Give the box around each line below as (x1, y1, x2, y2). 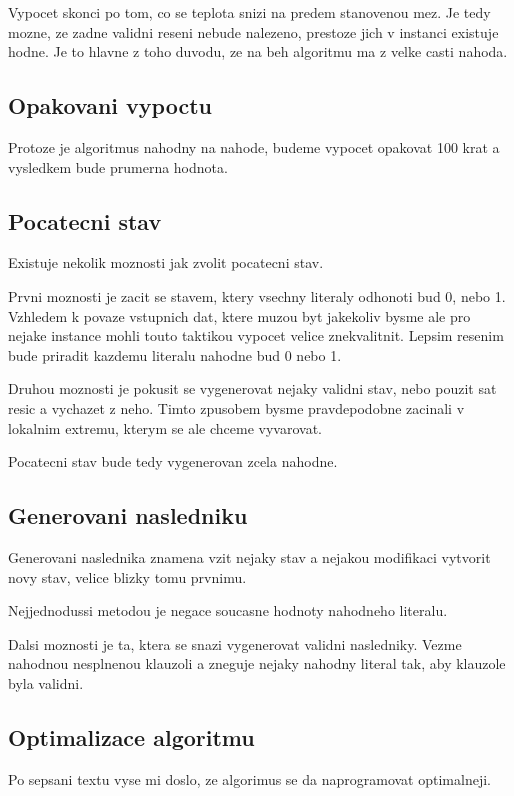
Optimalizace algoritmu (8, 721, 255, 752)
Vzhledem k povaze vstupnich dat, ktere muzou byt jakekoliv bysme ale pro (8, 305, 471, 326)
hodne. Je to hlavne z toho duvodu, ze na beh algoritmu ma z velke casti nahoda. (8, 41, 508, 62)
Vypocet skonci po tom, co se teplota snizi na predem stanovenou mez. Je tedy (8, 2, 491, 22)
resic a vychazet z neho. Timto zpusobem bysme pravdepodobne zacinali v (8, 397, 465, 418)
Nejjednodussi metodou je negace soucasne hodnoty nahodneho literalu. (8, 600, 448, 621)
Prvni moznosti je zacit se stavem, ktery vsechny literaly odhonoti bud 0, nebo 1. (8, 285, 506, 306)
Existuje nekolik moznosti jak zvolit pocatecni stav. (8, 252, 324, 273)
